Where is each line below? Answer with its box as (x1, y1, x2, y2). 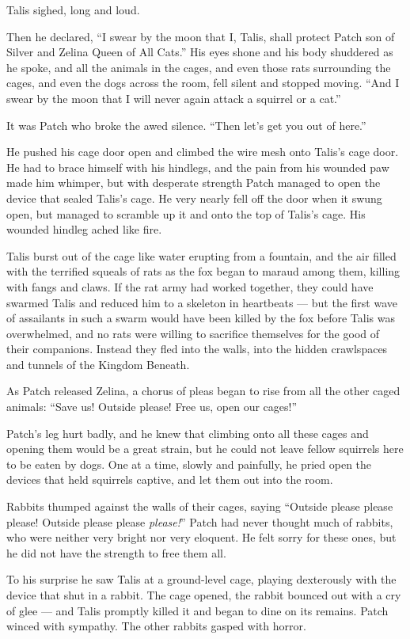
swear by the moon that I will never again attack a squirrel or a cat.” (6, 89, 341, 106)
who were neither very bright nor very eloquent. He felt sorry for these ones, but (6, 529, 397, 546)
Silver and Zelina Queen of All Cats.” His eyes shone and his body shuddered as (6, 44, 393, 60)
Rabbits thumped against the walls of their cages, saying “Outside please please (6, 498, 393, 515)
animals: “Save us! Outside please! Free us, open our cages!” (6, 398, 298, 415)
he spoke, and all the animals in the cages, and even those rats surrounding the (6, 59, 391, 75)
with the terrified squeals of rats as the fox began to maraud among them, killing (6, 263, 401, 280)
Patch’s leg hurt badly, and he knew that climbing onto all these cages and (6, 424, 369, 441)
